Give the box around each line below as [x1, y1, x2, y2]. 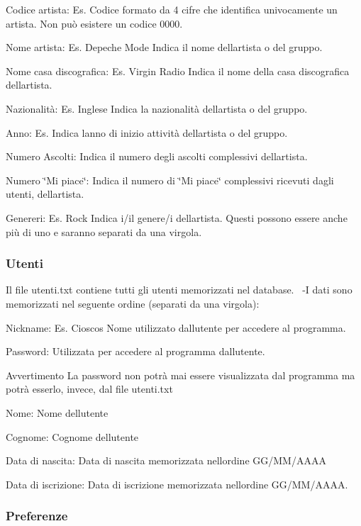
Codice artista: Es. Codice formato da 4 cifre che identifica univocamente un [6, 2, 338, 16]
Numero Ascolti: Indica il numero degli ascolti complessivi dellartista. [6, 149, 308, 164]
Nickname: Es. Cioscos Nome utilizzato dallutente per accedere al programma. [6, 320, 346, 335]
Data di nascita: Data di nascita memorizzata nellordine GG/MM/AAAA [6, 453, 326, 468]
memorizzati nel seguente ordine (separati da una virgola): [6, 296, 260, 310]
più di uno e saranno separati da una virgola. [6, 224, 202, 239]
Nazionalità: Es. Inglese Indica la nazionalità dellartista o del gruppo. [6, 101, 308, 116]
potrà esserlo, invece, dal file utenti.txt [6, 381, 173, 396]
